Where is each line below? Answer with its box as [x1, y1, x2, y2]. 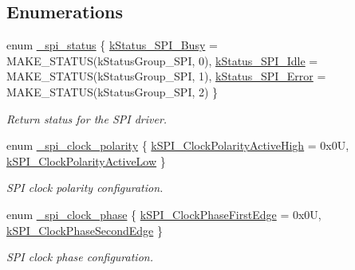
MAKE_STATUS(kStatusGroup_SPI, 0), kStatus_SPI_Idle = [6, 52, 318, 68]
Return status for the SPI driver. [6, 110, 168, 127]
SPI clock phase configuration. [6, 248, 153, 265]
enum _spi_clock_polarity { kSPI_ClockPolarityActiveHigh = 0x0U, [6, 137, 349, 154]
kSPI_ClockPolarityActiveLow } [6, 152, 166, 169]
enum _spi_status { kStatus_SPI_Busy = [6, 37, 218, 53]
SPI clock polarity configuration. [6, 179, 164, 196]
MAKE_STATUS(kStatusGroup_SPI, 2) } [6, 83, 219, 100]
